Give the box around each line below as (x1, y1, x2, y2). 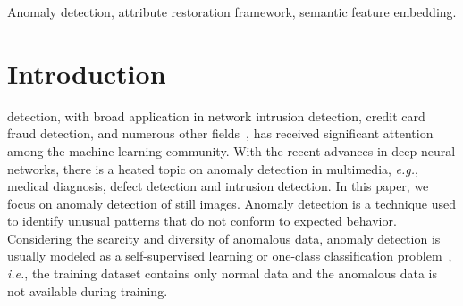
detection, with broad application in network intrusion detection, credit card (7, 106, 425, 125)
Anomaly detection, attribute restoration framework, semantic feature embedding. (7, 3, 457, 21)
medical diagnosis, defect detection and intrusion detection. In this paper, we (7, 177, 429, 195)
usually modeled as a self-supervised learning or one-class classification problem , (7, 246, 452, 265)
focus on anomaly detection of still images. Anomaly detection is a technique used (7, 194, 457, 212)
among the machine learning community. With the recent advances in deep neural (7, 141, 456, 160)
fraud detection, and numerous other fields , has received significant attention (7, 124, 434, 143)
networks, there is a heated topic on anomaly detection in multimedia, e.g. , (7, 159, 418, 178)
